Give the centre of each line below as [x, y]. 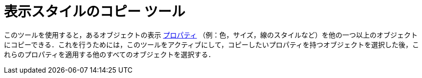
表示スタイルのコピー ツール [95, 12]
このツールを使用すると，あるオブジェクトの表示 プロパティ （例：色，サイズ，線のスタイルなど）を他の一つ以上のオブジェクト [211, 35]
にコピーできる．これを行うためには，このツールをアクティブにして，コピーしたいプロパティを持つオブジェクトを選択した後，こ [212, 44]
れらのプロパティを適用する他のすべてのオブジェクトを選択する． [110, 54]
